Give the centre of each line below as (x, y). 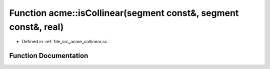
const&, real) (36, 27)
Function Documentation (49, 56)
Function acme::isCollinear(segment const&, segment (124, 13)
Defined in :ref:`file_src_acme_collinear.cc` (65, 42)
